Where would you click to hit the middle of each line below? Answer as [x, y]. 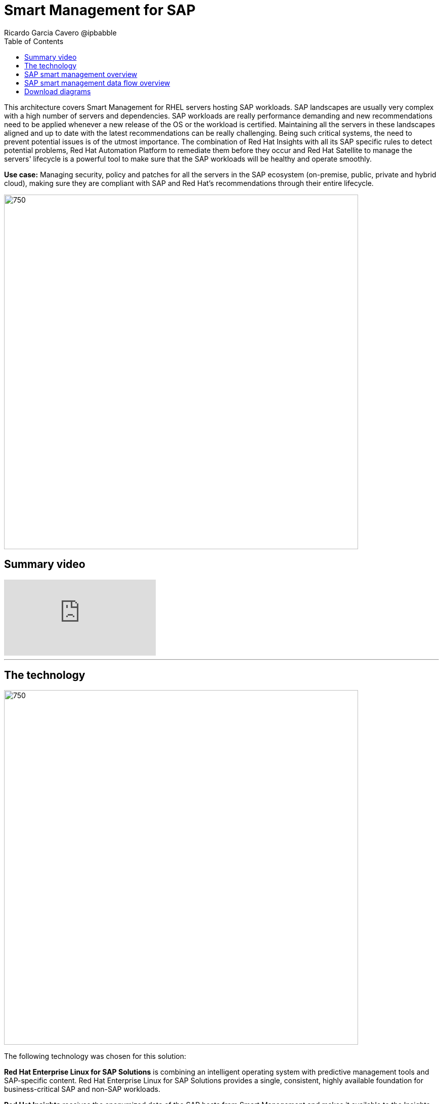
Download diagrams [58, 91]
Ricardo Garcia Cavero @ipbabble [60, 32]
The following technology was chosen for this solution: [95, 1056]
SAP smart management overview [81, 74]
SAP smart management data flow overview [97, 83]
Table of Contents [34, 41]
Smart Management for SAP [100, 10]
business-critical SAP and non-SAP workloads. [82, 1089]
